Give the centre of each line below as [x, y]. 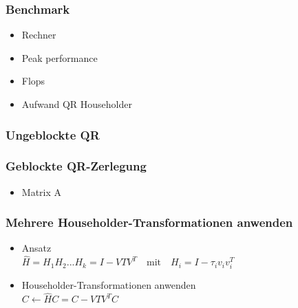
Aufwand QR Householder [77, 104]
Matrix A [42, 191]
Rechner [39, 35]
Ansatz [36, 248]
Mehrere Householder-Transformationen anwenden [149, 222]
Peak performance [60, 57]
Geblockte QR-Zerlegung [76, 166]
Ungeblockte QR [53, 134]
